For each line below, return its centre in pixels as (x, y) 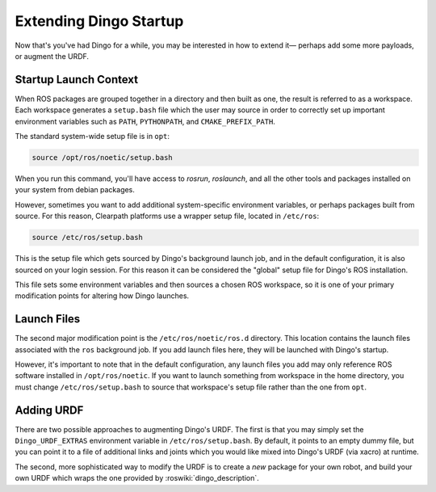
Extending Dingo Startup (99, 21)
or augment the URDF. (52, 56)
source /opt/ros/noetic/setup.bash (102, 158)
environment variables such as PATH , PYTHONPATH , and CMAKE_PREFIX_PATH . (145, 121)
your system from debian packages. (75, 190)
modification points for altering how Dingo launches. (102, 296)
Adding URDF (49, 410)
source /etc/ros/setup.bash (87, 238)
